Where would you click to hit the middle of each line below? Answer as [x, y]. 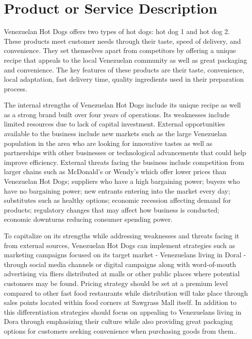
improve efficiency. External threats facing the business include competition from [124, 162]
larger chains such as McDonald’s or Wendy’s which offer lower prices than [115, 171]
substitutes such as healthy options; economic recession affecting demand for [118, 200]
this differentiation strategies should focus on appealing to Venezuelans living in [123, 312]
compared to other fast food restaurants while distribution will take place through [126, 293]
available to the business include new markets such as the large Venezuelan [115, 134]
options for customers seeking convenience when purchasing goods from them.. [121, 330]
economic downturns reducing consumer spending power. [88, 219]
